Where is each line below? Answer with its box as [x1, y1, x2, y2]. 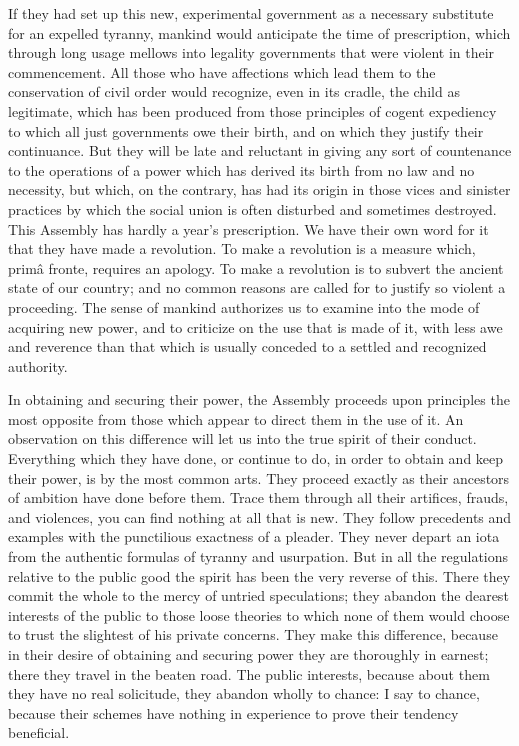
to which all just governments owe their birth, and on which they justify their [8, 120, 484, 141]
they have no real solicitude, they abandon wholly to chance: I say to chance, [8, 683, 480, 704]
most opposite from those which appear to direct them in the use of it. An [8, 408, 464, 429]
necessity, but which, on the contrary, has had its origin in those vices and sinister [8, 179, 511, 200]
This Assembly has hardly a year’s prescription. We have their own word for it [8, 218, 489, 239]
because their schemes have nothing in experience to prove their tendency [8, 702, 459, 723]
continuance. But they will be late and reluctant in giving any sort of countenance [8, 140, 512, 161]
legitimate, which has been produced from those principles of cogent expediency [8, 100, 497, 121]
